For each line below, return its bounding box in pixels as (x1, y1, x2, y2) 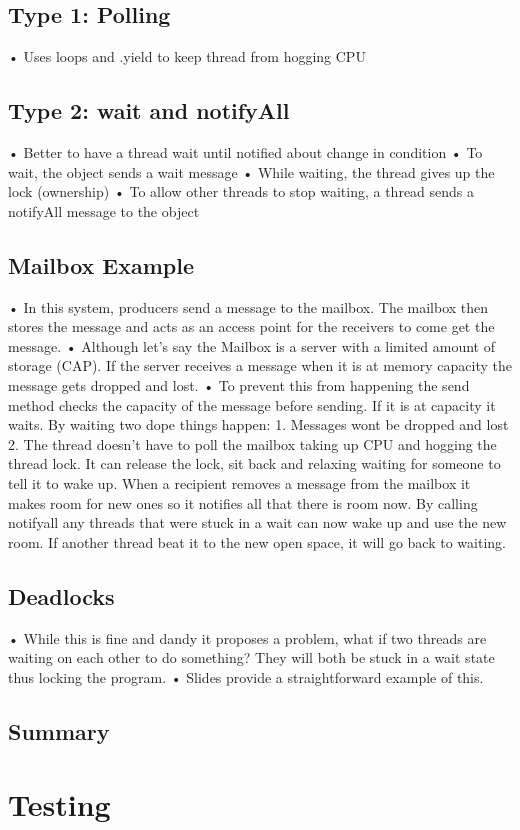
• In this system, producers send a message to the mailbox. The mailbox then (8, 296, 489, 317)
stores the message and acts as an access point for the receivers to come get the (8, 316, 495, 337)
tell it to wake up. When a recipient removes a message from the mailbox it (8, 472, 471, 493)
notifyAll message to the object (8, 200, 200, 221)
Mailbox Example (8, 249, 195, 280)
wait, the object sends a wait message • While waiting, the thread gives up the (8, 161, 495, 182)
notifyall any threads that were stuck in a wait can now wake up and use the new (8, 512, 507, 533)
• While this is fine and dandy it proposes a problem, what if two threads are (8, 627, 487, 648)
